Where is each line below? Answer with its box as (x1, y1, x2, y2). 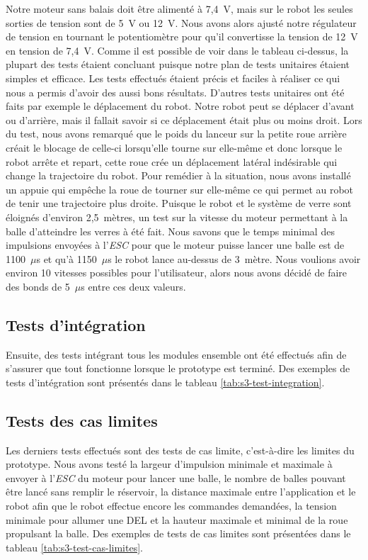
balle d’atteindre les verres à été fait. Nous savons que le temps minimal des (6, 223, 335, 238)
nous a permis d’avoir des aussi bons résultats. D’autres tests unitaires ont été (6, 84, 345, 99)
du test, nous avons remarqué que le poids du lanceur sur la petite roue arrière (6, 126, 347, 141)
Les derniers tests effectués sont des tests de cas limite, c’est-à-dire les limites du (6, 442, 355, 457)
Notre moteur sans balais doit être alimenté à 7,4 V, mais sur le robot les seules (6, 1, 353, 16)
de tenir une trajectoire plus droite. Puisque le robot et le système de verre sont (6, 196, 352, 211)
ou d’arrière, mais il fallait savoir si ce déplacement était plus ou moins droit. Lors (6, 112, 362, 127)
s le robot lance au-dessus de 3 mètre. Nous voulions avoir (108, 251, 361, 266)
